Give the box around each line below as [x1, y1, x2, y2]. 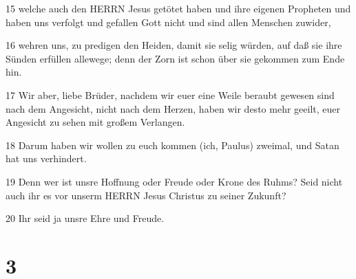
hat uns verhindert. [6, 151, 87, 166]
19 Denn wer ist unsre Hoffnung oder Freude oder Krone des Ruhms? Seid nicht [6, 174, 343, 188]
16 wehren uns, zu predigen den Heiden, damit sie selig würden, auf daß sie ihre [6, 38, 342, 52]
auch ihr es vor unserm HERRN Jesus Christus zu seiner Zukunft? [6, 188, 286, 202]
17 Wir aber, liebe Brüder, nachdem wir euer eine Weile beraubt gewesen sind [6, 87, 335, 102]
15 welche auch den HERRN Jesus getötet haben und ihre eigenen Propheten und [6, 1, 351, 15]
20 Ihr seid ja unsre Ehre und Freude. [6, 211, 165, 225]
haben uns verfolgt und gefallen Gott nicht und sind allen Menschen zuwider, [6, 14, 331, 29]
